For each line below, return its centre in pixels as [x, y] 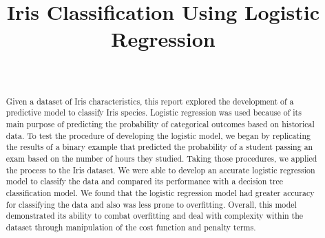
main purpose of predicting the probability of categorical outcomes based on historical [160, 124]
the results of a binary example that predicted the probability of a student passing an [159, 147]
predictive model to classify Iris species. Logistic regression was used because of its [154, 112]
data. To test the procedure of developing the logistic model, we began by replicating [158, 135]
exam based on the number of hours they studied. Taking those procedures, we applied [161, 158]
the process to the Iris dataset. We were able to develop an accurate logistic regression [160, 170]
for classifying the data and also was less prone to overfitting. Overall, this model [151, 204]
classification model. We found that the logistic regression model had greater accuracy [160, 192]
